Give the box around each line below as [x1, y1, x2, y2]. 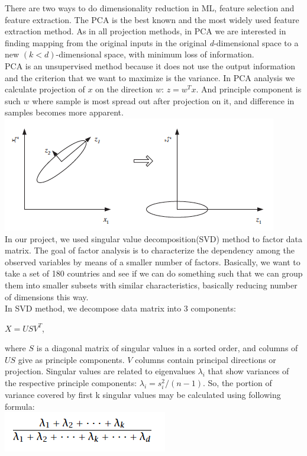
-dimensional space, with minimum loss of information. [56, 48, 254, 60]
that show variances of [208, 365, 289, 377]
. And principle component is [196, 83, 302, 95]
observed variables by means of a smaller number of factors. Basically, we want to [5, 255, 300, 268]
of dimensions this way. [5, 290, 89, 303]
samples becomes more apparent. [5, 106, 124, 118]
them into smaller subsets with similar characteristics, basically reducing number [5, 278, 298, 291]
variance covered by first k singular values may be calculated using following [5, 388, 281, 401]
